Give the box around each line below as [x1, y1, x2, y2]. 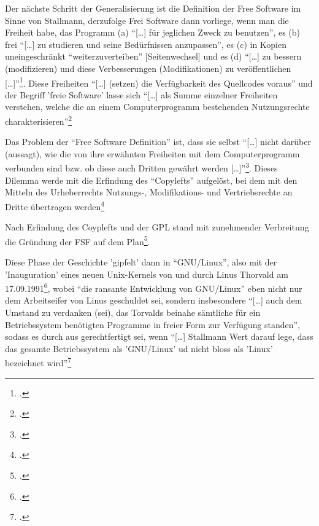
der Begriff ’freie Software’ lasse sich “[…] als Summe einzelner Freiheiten [5, 88, 278, 101]
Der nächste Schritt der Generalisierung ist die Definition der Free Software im [5, 2, 301, 14]
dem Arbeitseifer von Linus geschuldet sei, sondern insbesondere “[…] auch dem [5, 294, 302, 307]
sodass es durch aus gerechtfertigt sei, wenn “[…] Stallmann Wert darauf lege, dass [5, 330, 313, 343]
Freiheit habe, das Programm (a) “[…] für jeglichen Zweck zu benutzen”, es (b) [5, 26, 301, 39]
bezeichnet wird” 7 [5, 355, 72, 369]
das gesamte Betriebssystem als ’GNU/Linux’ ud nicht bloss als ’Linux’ [5, 342, 273, 355]
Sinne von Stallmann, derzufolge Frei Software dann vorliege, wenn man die [5, 14, 289, 26]
